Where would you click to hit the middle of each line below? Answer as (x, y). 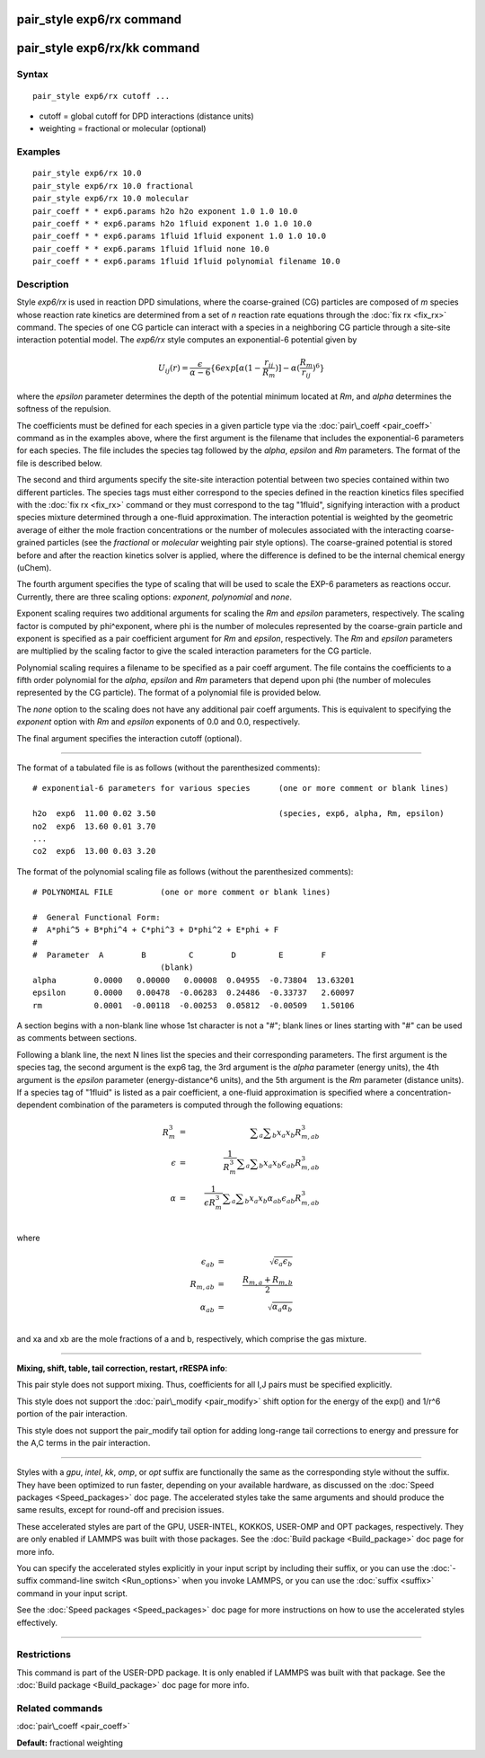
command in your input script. (72, 1593)
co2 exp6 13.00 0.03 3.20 (94, 851)
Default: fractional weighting (70, 1743)
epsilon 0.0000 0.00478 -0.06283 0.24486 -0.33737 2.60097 (194, 993)
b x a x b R (287, 1133)
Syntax (32, 75)
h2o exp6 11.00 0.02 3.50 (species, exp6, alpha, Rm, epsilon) (238, 814)
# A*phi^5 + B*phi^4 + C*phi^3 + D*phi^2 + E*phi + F (156, 930)
